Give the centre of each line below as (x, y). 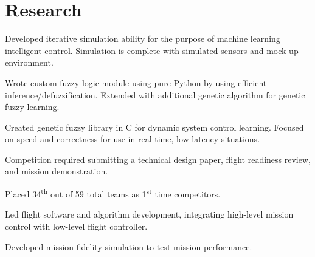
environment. (29, 62)
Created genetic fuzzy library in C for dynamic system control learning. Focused (154, 127)
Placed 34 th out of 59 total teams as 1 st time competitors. (113, 193)
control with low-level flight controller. (76, 226)
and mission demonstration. (57, 171)
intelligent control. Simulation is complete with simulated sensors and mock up (152, 50)
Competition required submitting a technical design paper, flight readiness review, (158, 159)
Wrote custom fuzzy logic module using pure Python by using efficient (136, 82)
